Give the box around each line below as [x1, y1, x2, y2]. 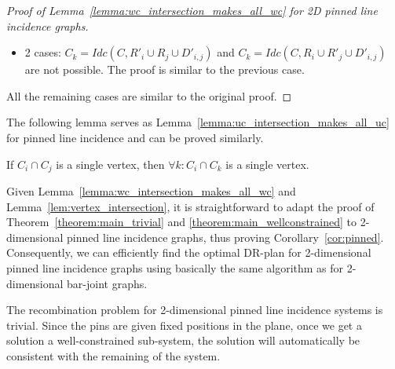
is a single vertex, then [56, 155, 165, 172]
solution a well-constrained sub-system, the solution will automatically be [6, 332, 360, 349]
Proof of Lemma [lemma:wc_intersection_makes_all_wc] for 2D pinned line [6, 2, 378, 18]
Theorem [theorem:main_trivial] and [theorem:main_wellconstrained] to [6, 214, 357, 230]
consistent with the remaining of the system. [6, 347, 221, 364]
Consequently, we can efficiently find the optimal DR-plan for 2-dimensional [6, 244, 371, 261]
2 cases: [24, 44, 61, 60]
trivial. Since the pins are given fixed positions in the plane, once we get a [6, 316, 362, 333]
